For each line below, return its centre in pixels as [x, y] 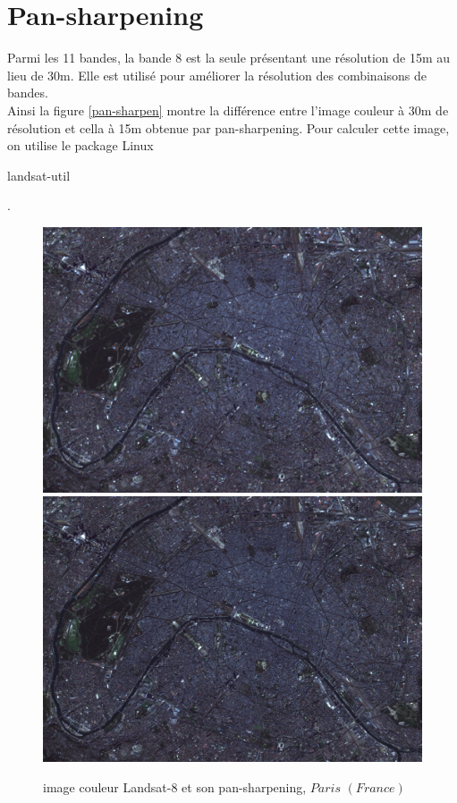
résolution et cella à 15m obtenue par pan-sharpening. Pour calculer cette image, [228, 127]
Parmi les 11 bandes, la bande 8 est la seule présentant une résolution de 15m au [229, 58]
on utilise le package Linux [80, 145]
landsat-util [39, 175]
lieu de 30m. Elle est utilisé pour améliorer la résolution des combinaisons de [217, 75]
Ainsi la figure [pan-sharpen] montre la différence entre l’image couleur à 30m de [228, 110]
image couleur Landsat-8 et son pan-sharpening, [175, 786]
